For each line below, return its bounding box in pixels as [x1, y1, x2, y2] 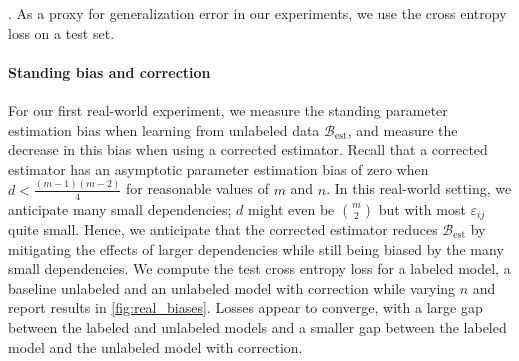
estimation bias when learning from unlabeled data [8, 119, 320, 140]
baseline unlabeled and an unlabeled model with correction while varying [8, 277, 456, 298]
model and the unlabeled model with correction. [8, 336, 303, 357]
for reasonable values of [126, 178, 269, 199]
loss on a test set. [8, 22, 115, 43]
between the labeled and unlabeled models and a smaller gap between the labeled [8, 316, 507, 337]
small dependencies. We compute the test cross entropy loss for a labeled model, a [8, 258, 511, 279]
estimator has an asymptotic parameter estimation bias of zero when [8, 158, 429, 179]
